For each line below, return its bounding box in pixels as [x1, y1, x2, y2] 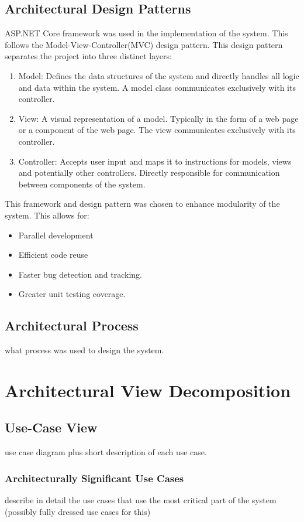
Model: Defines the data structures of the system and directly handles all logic [18, 69, 299, 81]
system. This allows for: [5, 209, 89, 221]
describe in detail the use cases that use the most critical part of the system [5, 494, 277, 506]
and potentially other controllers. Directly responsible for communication [18, 166, 280, 179]
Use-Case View [5, 418, 98, 436]
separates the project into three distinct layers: [5, 50, 172, 62]
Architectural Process [5, 316, 139, 335]
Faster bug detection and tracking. [18, 268, 142, 280]
